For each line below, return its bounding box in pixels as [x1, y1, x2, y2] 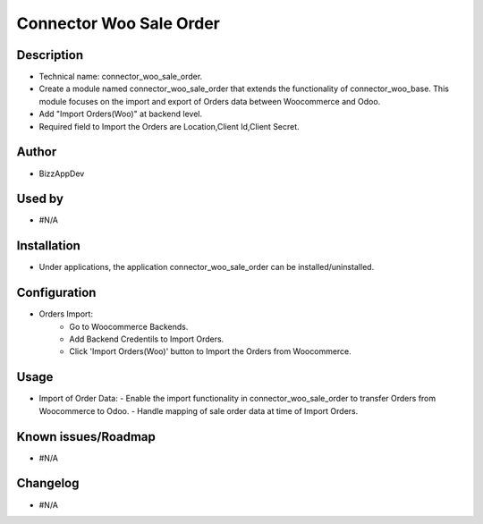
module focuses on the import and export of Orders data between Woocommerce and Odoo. [38, 96, 381, 106]
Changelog [16, 476, 80, 491]
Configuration [16, 285, 97, 300]
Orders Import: [38, 308, 94, 319]
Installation [16, 238, 80, 254]
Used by [16, 191, 64, 207]
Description [16, 47, 84, 63]
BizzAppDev [38, 168, 85, 179]
